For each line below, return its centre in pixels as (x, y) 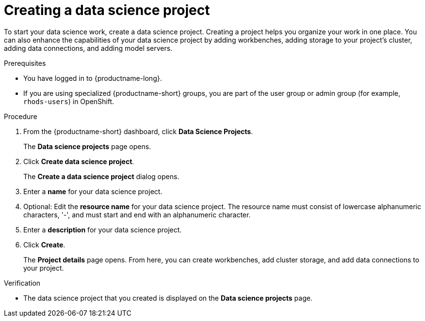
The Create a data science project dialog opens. (101, 176)
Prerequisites (25, 63)
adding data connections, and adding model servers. (88, 48)
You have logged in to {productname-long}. (93, 78)
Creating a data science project (107, 10)
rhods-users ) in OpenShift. (69, 101)
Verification (22, 283)
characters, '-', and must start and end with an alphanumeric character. (137, 214)
